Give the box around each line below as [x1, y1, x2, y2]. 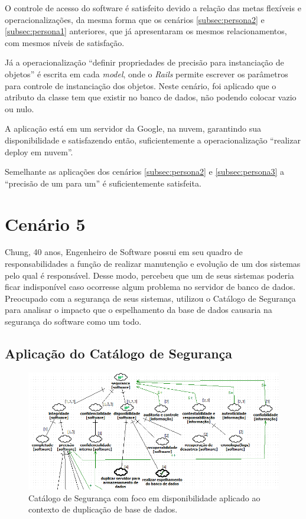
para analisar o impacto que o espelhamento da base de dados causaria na [5, 303, 272, 316]
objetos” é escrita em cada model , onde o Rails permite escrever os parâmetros [5, 67, 288, 80]
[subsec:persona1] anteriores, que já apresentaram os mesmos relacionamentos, [5, 25, 287, 37]
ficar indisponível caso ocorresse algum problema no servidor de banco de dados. [5, 280, 295, 293]
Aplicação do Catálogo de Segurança [5, 344, 233, 362]
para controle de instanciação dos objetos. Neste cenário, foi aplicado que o [5, 79, 276, 92]
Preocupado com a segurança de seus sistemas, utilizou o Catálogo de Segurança [5, 292, 296, 304]
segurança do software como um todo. [5, 315, 142, 327]
